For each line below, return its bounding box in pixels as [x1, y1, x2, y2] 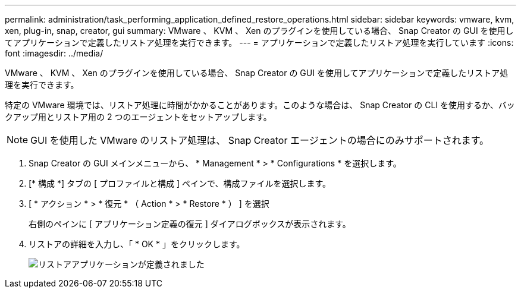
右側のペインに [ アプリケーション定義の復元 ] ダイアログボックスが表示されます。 [29, 219, 351, 229]
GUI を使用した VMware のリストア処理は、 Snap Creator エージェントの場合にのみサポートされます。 [30, 134, 489, 146]
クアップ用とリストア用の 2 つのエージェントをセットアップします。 [5, 112, 272, 122]
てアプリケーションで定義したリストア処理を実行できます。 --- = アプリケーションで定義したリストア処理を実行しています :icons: [5, 37, 514, 48]
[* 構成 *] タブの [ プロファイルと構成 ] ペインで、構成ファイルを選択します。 [29, 178, 331, 188]
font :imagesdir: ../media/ [5, 48, 103, 58]
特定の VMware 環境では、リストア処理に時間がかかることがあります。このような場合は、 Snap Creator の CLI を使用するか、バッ [5, 100, 515, 110]
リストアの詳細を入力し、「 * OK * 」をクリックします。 [29, 239, 245, 249]
